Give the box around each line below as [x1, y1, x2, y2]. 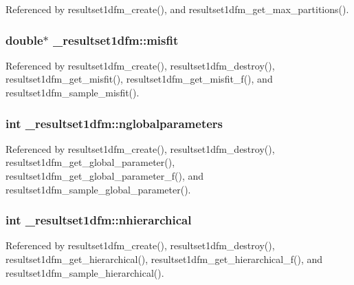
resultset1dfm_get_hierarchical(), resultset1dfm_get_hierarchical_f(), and [5, 252, 323, 266]
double [5, 31, 43, 48]
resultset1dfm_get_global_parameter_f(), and [5, 169, 204, 182]
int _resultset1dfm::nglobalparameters [5, 114, 223, 131]
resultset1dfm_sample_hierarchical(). [5, 265, 164, 279]
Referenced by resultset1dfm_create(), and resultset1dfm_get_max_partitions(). [5, 2, 349, 16]
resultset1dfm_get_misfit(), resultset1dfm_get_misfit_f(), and [5, 72, 273, 86]
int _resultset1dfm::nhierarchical [5, 211, 192, 229]
